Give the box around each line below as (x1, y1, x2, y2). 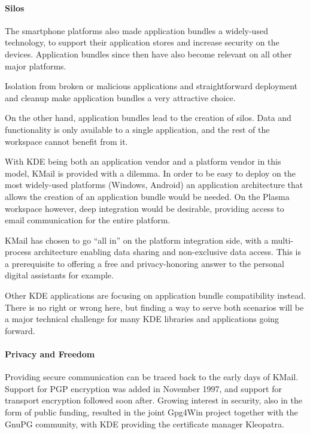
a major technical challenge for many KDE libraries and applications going (5, 312, 279, 325)
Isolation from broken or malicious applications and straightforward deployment (5, 80, 298, 92)
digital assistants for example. (5, 269, 114, 281)
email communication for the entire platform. (5, 214, 171, 226)
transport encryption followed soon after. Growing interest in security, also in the (5, 394, 303, 406)
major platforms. (5, 59, 66, 72)
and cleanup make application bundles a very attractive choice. (5, 91, 236, 104)
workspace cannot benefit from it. (5, 135, 128, 147)
